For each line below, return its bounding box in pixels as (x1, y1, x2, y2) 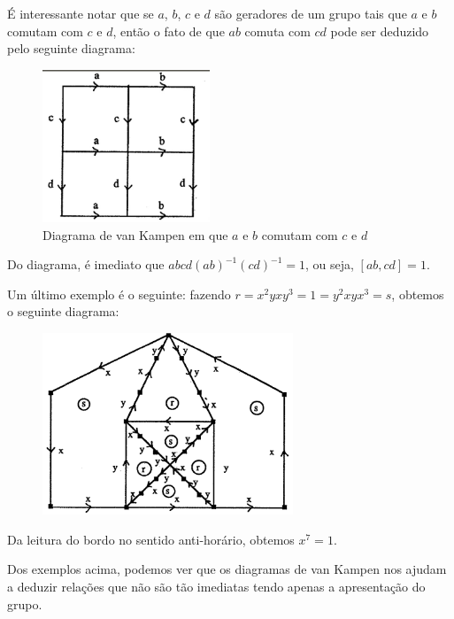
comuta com (244, 21, 311, 40)
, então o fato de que (112, 21, 225, 40)
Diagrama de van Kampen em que (42, 225, 228, 244)
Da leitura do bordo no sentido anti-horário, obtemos (7, 530, 295, 548)
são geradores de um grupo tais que (214, 4, 407, 22)
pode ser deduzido (330, 21, 429, 40)
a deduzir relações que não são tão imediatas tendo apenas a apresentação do (7, 577, 426, 596)
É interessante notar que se (7, 4, 154, 22)
